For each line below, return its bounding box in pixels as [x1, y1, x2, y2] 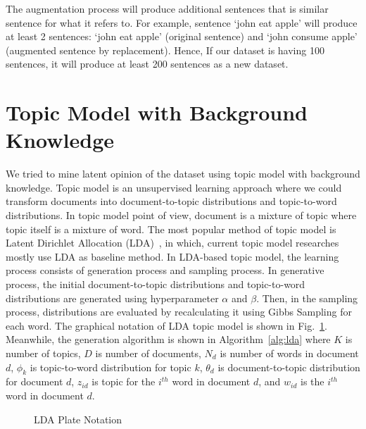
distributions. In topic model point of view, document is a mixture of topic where [6, 208, 357, 223]
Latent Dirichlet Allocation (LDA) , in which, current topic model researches [6, 235, 339, 250]
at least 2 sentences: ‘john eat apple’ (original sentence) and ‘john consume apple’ [6, 29, 358, 44]
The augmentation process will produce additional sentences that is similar [6, 1, 329, 15]
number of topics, [6, 346, 81, 360]
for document [6, 374, 63, 389]
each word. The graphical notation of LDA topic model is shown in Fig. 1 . [6, 318, 328, 332]
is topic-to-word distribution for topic [30, 359, 191, 374]
